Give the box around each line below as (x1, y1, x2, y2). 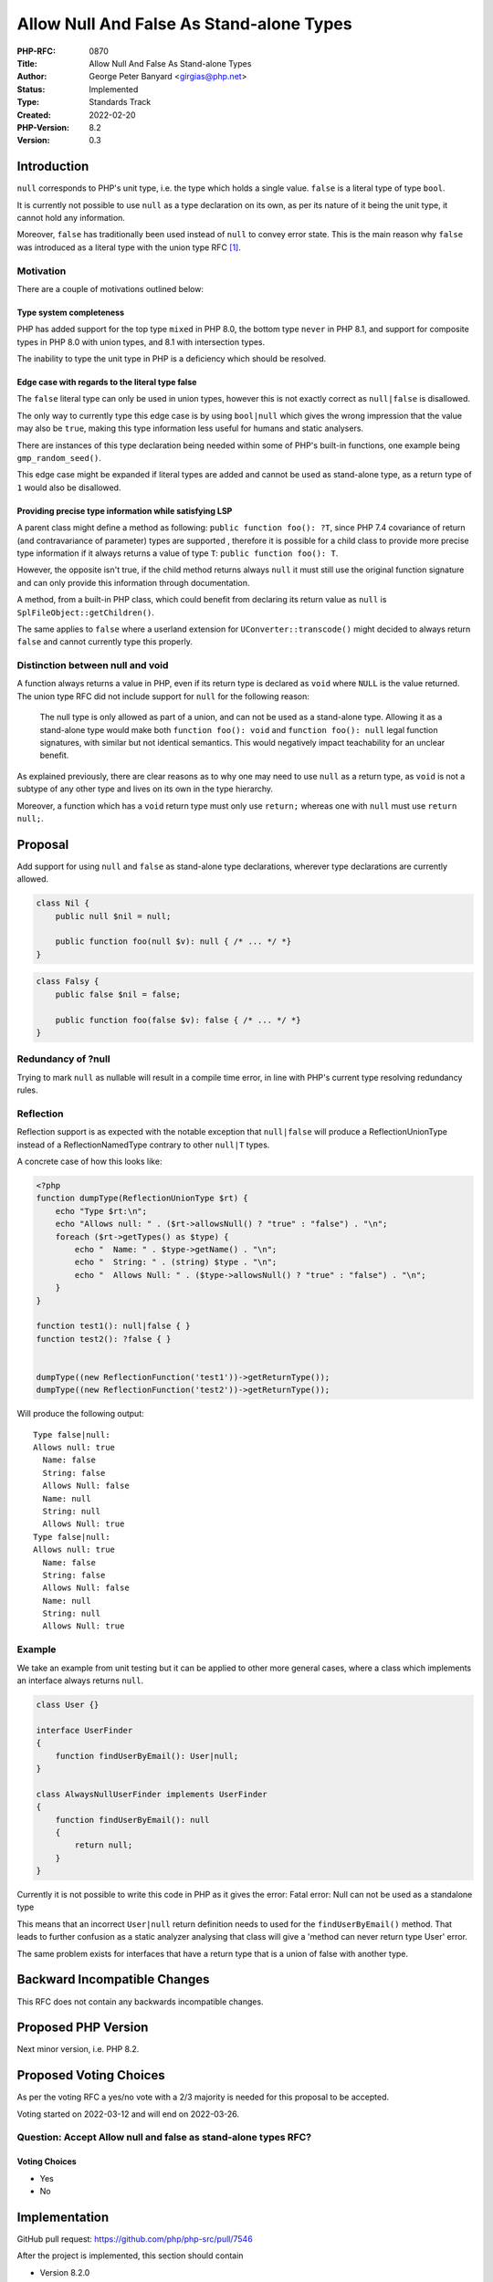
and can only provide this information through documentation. (16, 577, 250, 588)
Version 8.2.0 (39, 2266, 90, 2277)
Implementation (16, 2209, 110, 2224)
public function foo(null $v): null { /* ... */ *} (55, 937, 292, 947)
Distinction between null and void (16, 659, 169, 672)
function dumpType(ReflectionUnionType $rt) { (36, 1193, 248, 1204)
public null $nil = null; (55, 911, 172, 921)
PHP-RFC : (16, 46, 57, 57)
